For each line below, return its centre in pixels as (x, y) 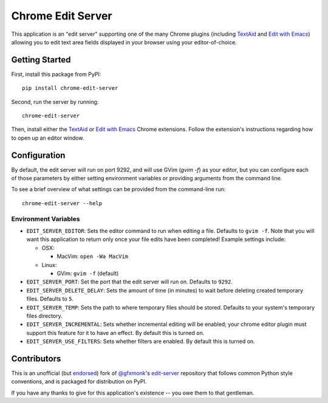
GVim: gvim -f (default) (88, 273)
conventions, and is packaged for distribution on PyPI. (79, 382)
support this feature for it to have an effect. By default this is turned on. (115, 333)
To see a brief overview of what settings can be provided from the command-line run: (118, 189)
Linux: (49, 265)
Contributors (36, 358)
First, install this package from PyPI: (56, 74)
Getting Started (41, 60)
